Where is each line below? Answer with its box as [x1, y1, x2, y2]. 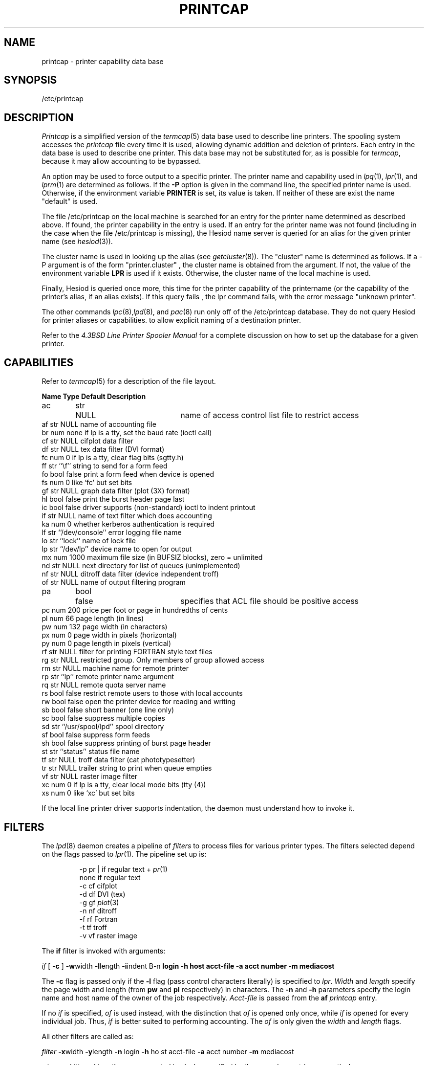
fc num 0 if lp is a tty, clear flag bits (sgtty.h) [42, 453, 184, 462]
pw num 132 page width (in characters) [42, 622, 168, 631]
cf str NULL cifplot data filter [42, 437, 133, 445]
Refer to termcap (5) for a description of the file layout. [42, 377, 216, 386]
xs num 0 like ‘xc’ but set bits [42, 789, 135, 798]
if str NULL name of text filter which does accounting [42, 511, 212, 520]
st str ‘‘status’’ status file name [42, 747, 140, 756]
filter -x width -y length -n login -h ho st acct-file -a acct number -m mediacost [42, 1047, 294, 1056]
